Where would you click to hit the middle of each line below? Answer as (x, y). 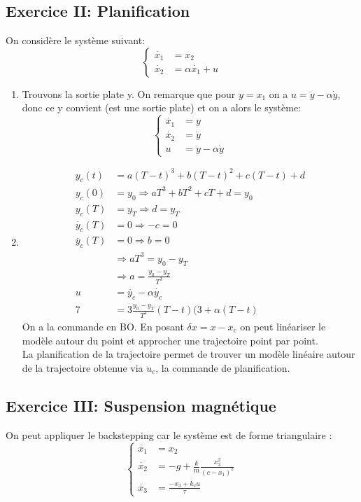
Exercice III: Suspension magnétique (141, 405)
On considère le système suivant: (76, 40)
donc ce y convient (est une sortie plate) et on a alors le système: (162, 107)
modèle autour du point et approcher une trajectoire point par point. (170, 340)
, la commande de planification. (223, 367)
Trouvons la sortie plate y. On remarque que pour (129, 93)
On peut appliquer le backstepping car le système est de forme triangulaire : (169, 434)
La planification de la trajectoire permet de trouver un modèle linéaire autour (189, 354)
